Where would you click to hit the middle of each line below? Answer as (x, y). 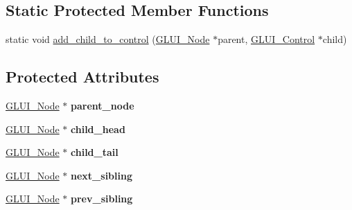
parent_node (103, 105)
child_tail (95, 152)
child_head (98, 129)
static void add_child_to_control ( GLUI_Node (108, 39)
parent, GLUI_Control (266, 39)
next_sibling (102, 175)
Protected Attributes (82, 77)
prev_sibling (102, 199)
